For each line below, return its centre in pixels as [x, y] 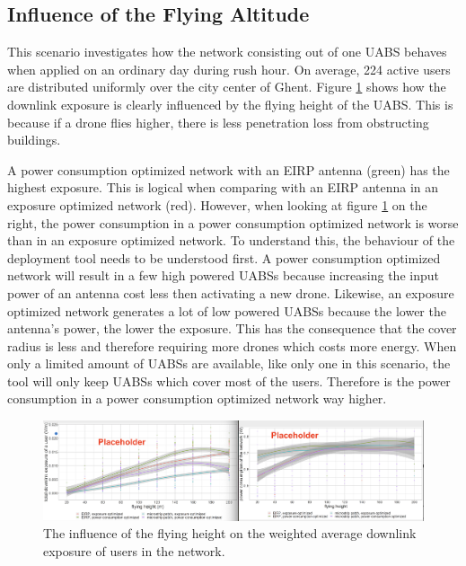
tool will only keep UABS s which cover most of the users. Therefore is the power [229, 380]
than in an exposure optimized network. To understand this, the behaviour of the [231, 240]
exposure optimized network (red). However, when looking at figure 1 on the [217, 204]
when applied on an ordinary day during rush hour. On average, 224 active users [229, 69]
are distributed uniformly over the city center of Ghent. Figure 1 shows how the [227, 87]
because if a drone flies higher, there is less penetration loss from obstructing [218, 122]
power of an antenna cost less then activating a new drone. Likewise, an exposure [231, 292]
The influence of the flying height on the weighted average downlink [230, 533]
